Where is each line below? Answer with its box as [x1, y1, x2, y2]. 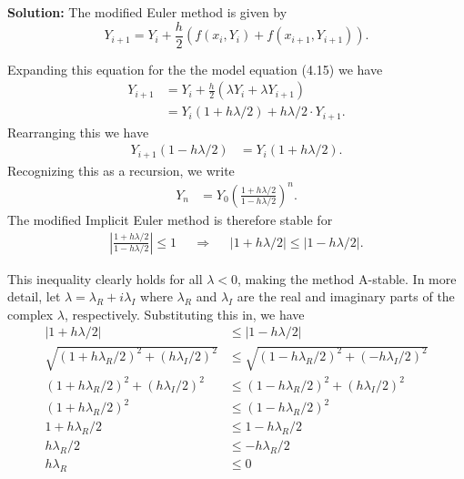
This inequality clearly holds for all [7, 269, 203, 288]
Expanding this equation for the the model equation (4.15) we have [7, 59, 383, 78]
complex [7, 304, 54, 323]
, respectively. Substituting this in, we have [65, 304, 305, 323]
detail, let [7, 287, 61, 306]
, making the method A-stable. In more [237, 269, 457, 288]
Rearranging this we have [7, 122, 149, 141]
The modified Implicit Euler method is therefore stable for [7, 209, 333, 229]
